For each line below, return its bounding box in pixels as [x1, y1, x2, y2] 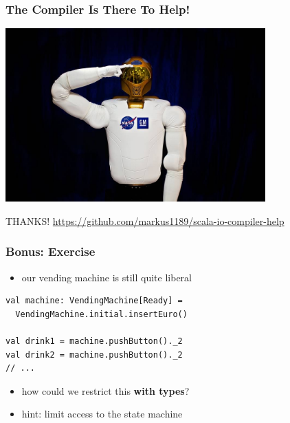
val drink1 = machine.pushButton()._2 [5, 336, 183, 346]
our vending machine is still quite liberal [21, 270, 192, 284]
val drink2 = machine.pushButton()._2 [5, 349, 183, 360]
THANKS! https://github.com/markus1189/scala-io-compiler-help [5, 213, 285, 228]
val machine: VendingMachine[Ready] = [5, 296, 183, 306]
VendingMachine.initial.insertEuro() [15, 309, 188, 319]
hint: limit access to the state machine [21, 406, 183, 421]
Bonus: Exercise [5, 243, 96, 260]
